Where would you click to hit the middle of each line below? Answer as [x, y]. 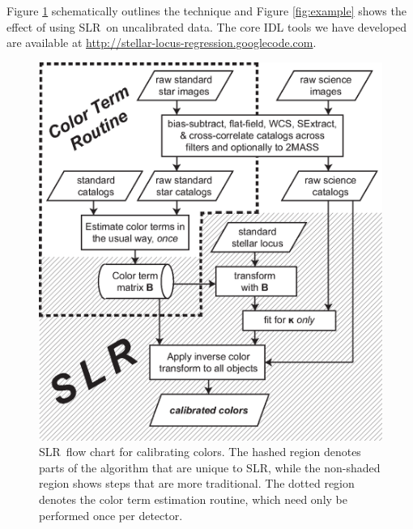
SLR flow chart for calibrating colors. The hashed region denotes [200, 452]
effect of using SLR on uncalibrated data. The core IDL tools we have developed [207, 26]
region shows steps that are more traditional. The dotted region [197, 483]
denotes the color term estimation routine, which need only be [193, 499]
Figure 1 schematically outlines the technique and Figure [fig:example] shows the [206, 11]
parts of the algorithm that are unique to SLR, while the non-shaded [210, 467]
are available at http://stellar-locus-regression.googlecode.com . [162, 43]
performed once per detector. [111, 515]
